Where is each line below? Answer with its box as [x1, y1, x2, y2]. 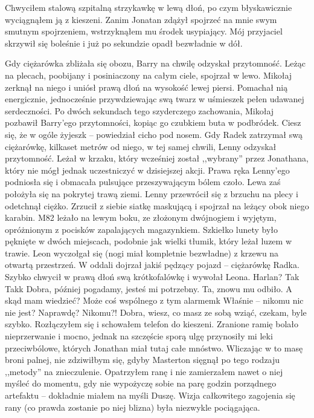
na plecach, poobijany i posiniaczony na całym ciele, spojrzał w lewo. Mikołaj [5, 68, 292, 81]
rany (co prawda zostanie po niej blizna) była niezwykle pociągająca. [5, 400, 260, 413]
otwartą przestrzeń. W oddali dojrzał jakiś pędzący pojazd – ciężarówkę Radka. [5, 258, 300, 271]
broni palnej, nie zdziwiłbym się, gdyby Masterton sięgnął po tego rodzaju [5, 353, 280, 366]
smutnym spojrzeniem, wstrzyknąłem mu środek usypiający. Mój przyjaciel [5, 25, 283, 38]
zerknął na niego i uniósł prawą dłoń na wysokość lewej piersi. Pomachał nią [5, 80, 288, 93]
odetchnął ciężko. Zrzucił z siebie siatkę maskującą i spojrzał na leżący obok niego [5, 199, 309, 212]
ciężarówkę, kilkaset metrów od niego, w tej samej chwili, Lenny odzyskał [5, 140, 277, 152]
